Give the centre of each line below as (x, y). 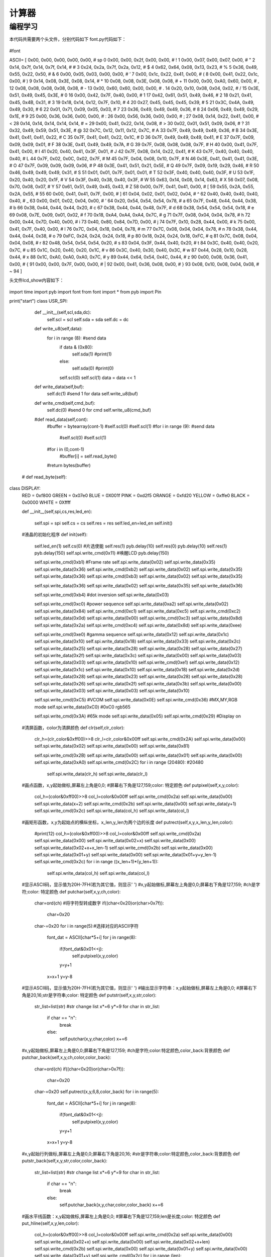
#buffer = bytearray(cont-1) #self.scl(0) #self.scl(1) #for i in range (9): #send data (131, 426)
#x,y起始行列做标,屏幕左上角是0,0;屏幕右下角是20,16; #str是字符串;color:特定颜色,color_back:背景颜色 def (131, 1153)
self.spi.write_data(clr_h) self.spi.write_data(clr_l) (97, 774)
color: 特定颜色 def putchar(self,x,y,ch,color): (74, 891)
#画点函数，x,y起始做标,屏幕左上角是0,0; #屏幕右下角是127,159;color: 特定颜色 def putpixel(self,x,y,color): (130, 785)
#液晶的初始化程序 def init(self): (55, 534)
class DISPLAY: (25, 488)
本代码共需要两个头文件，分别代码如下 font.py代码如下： (68, 39)
